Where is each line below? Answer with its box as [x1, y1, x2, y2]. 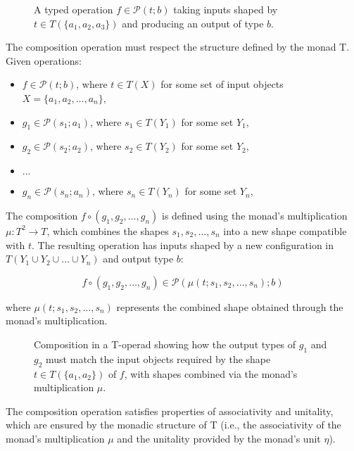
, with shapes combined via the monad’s [124, 366, 298, 381]
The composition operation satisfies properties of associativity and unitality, [6, 403, 334, 418]
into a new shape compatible [223, 223, 347, 238]
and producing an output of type [122, 15, 264, 30]
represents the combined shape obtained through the [116, 299, 343, 314]
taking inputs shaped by [173, 2, 278, 16]
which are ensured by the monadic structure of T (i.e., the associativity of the [6, 417, 341, 432]
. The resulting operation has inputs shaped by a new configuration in [31, 237, 334, 252]
